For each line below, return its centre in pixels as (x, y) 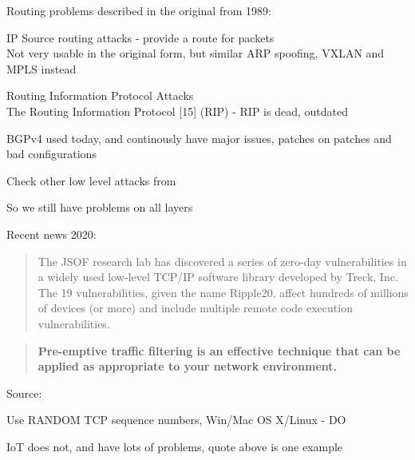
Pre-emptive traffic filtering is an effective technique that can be (219, 350)
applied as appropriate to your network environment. (188, 366)
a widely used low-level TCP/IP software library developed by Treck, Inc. (218, 277)
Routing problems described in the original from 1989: (139, 10)
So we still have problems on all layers (100, 207)
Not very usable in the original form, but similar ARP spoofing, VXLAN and (196, 53)
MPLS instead (41, 68)
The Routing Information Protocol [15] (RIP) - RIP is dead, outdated (177, 111)
